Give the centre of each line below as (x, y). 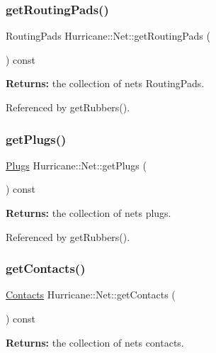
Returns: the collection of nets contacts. (95, 342)
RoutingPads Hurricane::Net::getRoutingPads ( (108, 36)
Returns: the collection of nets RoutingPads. (105, 83)
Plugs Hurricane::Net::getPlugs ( (76, 165)
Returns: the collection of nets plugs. (89, 213)
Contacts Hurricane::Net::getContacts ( (91, 295)
